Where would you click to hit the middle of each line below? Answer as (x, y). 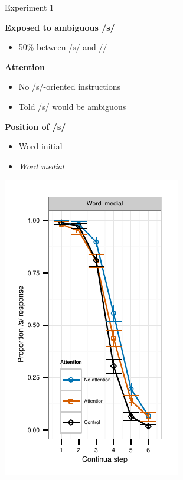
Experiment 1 (30, 7)
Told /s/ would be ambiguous (72, 106)
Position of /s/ (35, 126)
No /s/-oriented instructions (69, 86)
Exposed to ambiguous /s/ (60, 27)
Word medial (41, 166)
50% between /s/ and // (63, 47)
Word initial (40, 146)
